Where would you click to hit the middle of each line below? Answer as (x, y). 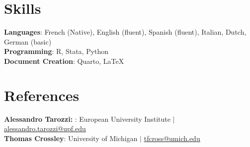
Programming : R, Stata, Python (56, 51)
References (42, 95)
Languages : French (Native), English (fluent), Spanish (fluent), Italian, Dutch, (125, 32)
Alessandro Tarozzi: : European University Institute (87, 119)
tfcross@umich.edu (172, 138)
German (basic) (28, 41)
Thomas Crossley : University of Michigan (71, 138)
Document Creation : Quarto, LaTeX (64, 61)
